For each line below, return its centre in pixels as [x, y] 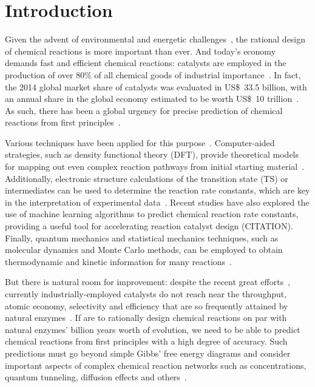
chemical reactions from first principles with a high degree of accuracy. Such [146, 341]
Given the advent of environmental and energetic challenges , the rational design [155, 39]
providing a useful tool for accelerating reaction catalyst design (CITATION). [149, 226]
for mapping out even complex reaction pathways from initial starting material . [155, 167]
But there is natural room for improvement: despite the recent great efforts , [148, 282]
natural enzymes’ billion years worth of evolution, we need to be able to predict [153, 329]
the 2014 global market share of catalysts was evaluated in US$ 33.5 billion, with [156, 86]
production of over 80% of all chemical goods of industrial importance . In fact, [153, 74]
